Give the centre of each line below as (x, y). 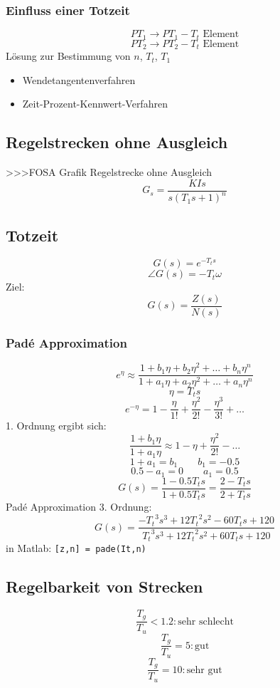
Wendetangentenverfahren (79, 79)
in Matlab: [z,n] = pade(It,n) (76, 548)
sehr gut (204, 670)
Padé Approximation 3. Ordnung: (79, 507)
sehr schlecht (206, 621)
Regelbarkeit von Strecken (104, 587)
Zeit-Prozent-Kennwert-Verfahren (95, 104)
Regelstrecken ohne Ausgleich (117, 142)
